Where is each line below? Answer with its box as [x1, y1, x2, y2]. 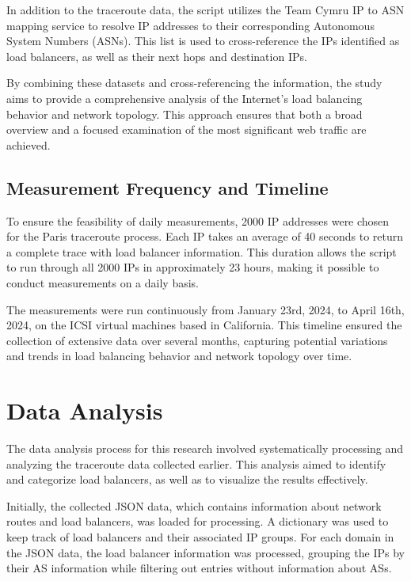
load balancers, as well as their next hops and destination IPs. [6, 47, 307, 64]
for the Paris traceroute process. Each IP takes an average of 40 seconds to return [6, 228, 404, 245]
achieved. [6, 136, 51, 153]
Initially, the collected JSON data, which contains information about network [6, 497, 382, 514]
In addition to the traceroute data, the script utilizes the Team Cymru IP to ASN [6, 2, 405, 17]
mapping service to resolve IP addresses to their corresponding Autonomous [6, 17, 375, 33]
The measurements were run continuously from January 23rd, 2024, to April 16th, [6, 301, 405, 317]
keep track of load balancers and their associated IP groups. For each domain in [6, 528, 394, 545]
